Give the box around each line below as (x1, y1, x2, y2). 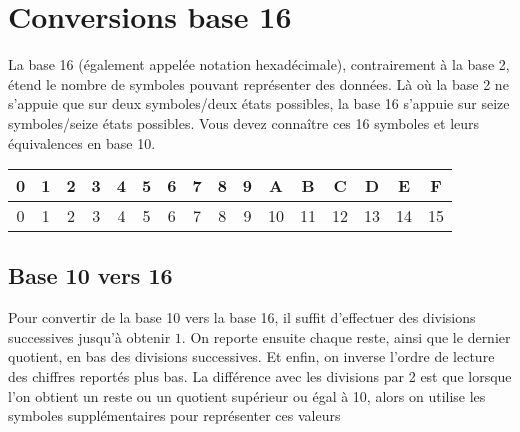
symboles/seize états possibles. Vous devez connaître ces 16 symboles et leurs (8, 112, 480, 133)
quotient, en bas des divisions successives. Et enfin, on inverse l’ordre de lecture (8, 346, 495, 367)
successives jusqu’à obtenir (8, 326, 171, 347)
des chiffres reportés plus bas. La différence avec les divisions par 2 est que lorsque (8, 366, 512, 387)
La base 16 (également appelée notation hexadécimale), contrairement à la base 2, (8, 54, 510, 75)
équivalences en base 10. (8, 132, 156, 153)
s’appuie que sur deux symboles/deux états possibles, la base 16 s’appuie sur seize (8, 93, 510, 114)
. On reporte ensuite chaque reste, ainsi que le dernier (181, 326, 511, 347)
